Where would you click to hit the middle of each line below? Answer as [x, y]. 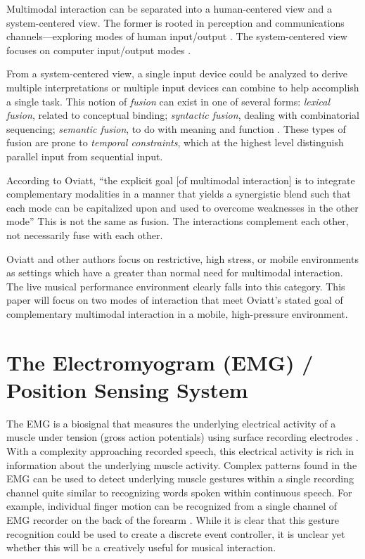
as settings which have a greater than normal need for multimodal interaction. [175, 272]
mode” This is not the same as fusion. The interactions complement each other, [178, 221]
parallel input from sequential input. [85, 156]
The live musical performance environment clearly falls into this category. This [176, 286]
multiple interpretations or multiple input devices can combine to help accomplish [183, 87]
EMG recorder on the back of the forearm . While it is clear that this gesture [173, 519]
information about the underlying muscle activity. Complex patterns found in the [182, 464]
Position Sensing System [127, 389]
